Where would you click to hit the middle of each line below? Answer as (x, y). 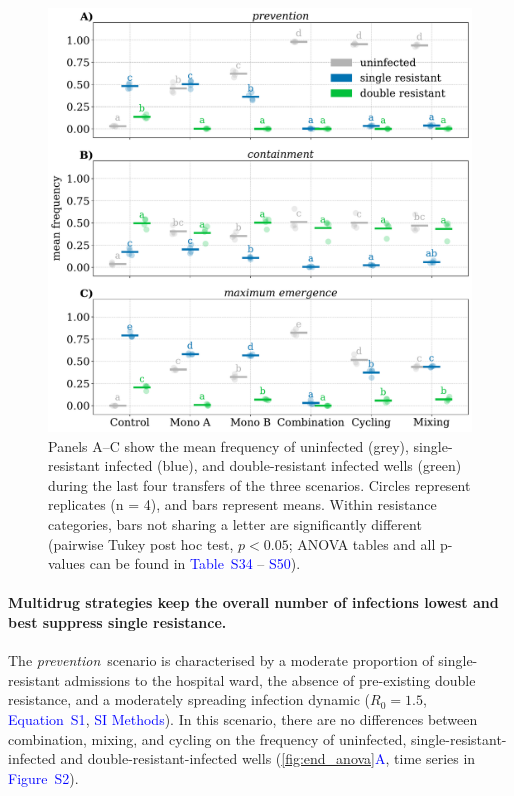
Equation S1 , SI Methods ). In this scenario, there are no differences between (243, 718)
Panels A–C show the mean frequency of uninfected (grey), (228, 445)
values (67, 563)
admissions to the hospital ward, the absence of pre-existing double (270, 679)
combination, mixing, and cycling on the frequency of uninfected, (207, 738)
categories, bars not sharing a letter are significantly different (235, 523)
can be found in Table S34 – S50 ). (195, 563)
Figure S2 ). (43, 777)
